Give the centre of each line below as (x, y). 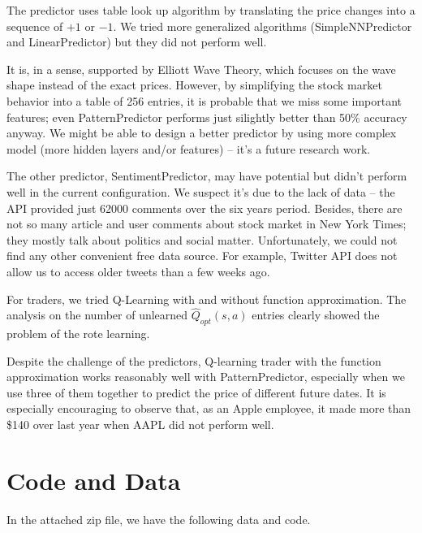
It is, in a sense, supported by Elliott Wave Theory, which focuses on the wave (201, 69)
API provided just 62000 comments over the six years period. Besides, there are (205, 208)
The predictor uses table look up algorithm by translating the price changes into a (211, 10)
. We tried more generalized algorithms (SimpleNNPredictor (263, 26)
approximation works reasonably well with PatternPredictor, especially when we (206, 377)
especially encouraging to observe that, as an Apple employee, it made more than (209, 408)
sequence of (35, 26)
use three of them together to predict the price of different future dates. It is (196, 392)
